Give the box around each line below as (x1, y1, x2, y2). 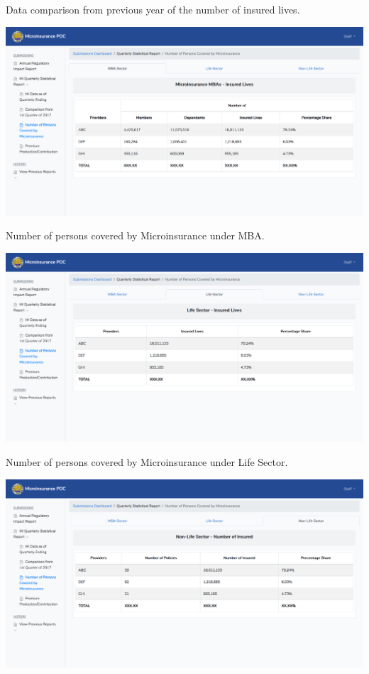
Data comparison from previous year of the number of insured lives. (6, 2, 300, 16)
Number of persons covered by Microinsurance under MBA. (6, 228, 265, 243)
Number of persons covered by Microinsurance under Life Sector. (6, 454, 288, 469)
